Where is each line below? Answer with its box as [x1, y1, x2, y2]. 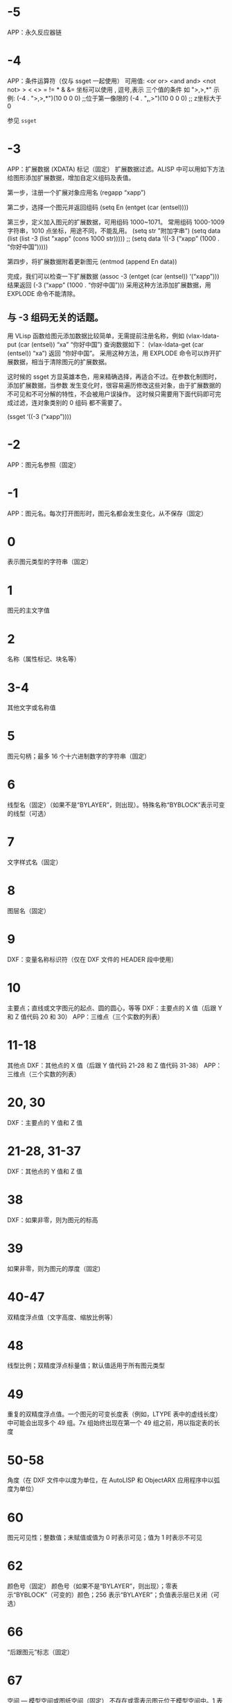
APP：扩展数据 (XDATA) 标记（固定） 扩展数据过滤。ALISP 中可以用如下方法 [7, 165, 225, 173]
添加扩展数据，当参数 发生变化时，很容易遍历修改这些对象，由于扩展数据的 [7, 381, 222, 389]
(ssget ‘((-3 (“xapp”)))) [7, 412, 72, 420]
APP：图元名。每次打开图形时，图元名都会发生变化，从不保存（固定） [7, 509, 208, 518]
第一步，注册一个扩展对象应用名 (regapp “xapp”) [7, 188, 146, 197]
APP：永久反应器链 [7, 28, 62, 36]
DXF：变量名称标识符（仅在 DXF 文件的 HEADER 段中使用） [7, 955, 178, 963]
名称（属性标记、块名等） [7, 655, 80, 664]
